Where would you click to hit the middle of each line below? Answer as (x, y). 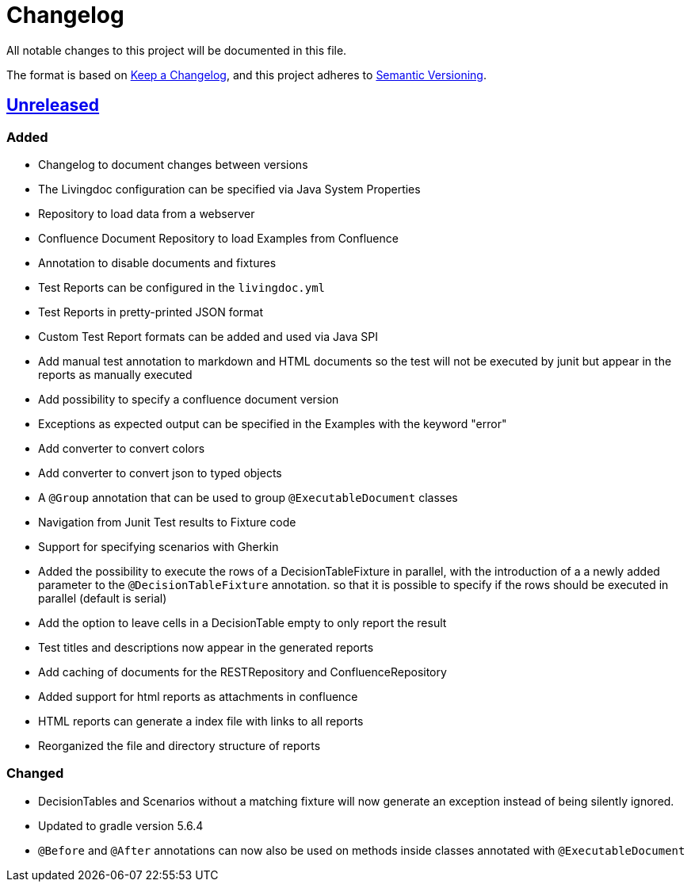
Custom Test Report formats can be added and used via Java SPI (208, 336)
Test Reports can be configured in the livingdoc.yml (182, 287)
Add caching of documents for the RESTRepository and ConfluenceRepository (242, 672)
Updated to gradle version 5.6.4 (121, 825)
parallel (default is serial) (103, 598)
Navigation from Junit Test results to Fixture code (167, 522)
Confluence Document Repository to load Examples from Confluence (218, 238)
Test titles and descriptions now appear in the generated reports (206, 647)
